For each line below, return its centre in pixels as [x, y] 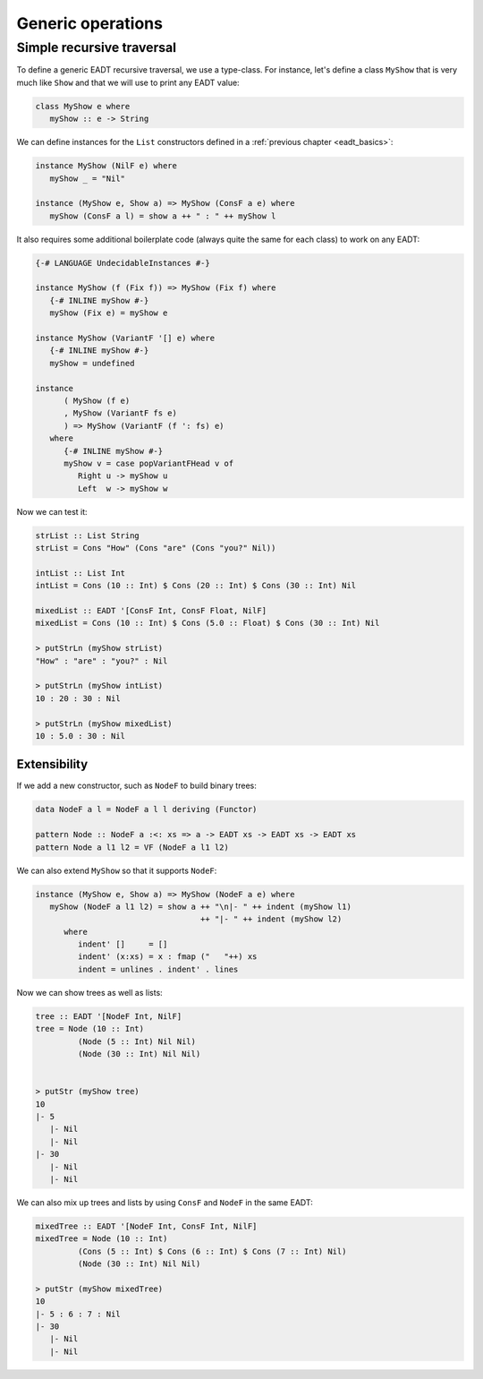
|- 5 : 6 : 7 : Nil [78, 1314]
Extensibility [52, 764]
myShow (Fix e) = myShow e [109, 313]
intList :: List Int [80, 573]
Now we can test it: [52, 511]
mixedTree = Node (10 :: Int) [102, 1239]
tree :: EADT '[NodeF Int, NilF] [109, 1016]
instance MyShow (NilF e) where [106, 166]
